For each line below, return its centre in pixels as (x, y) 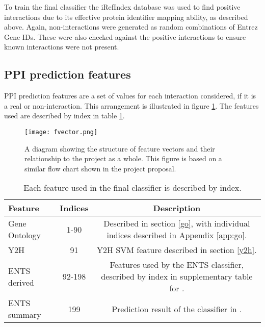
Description (177, 208)
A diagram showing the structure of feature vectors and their (120, 148)
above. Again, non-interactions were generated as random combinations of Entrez (131, 27)
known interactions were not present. (62, 47)
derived (21, 282)
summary (25, 315)
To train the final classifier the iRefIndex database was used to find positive (122, 7)
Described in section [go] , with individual (177, 223)
